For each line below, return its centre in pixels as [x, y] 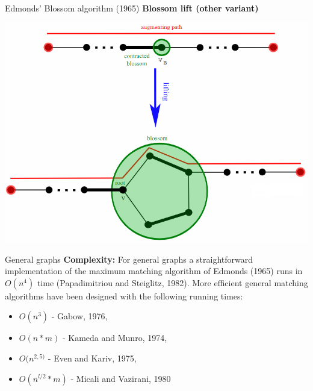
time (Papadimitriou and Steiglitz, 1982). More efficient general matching [172, 282]
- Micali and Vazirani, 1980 [121, 378]
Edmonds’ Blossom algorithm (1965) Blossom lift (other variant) [132, 8]
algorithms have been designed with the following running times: [124, 296]
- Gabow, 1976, [79, 316]
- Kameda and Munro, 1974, [115, 338]
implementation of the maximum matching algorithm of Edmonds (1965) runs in [154, 271]
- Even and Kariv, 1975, [92, 358]
